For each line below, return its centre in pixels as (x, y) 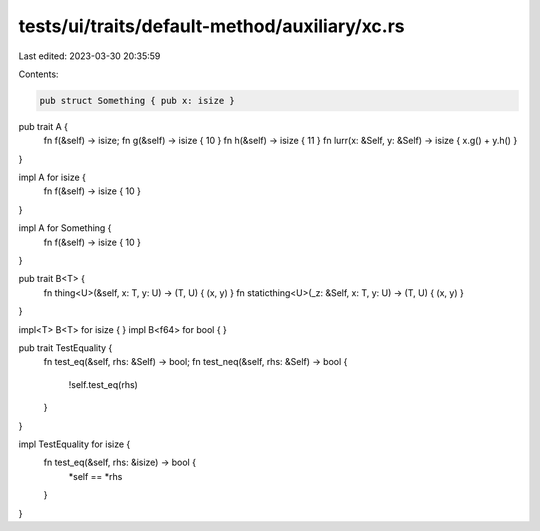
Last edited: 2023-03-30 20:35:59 (89, 56)
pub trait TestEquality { (65, 347)
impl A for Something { (65, 228)
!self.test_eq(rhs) (103, 384)
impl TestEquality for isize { (74, 444)
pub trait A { (43, 126)
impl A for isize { (52, 177)
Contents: (38, 74)
